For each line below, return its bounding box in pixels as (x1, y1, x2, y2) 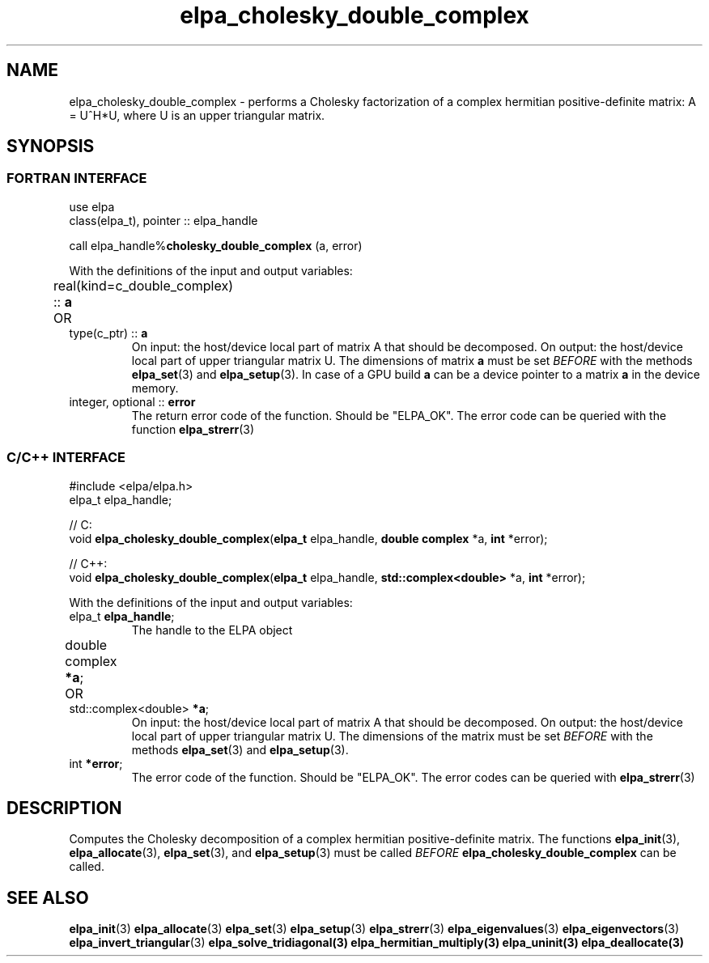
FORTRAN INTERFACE (6, 170, 147, 187)
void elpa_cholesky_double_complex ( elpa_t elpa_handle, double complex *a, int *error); (69, 531, 548, 545)
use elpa (69, 199, 115, 214)
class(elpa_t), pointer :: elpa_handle (69, 213, 258, 227)
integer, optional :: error (69, 394, 196, 409)
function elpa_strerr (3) (131, 422, 255, 436)
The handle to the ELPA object (131, 622, 293, 637)
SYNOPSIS (6, 136, 95, 157)
